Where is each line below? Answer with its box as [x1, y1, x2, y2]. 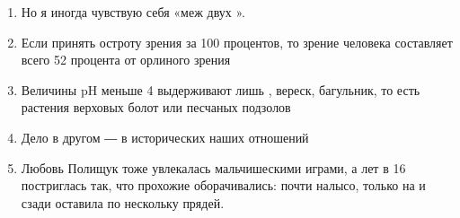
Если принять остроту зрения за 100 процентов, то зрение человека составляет [21, 32, 453, 51]
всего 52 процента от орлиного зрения [21, 50, 231, 69]
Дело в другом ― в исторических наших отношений [21, 127, 309, 146]
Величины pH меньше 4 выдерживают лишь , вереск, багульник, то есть [21, 80, 420, 99]
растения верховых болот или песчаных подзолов [21, 98, 291, 117]
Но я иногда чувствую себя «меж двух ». [21, 3, 245, 21]
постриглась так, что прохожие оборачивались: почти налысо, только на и [21, 176, 426, 195]
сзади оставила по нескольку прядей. [21, 193, 225, 212]
